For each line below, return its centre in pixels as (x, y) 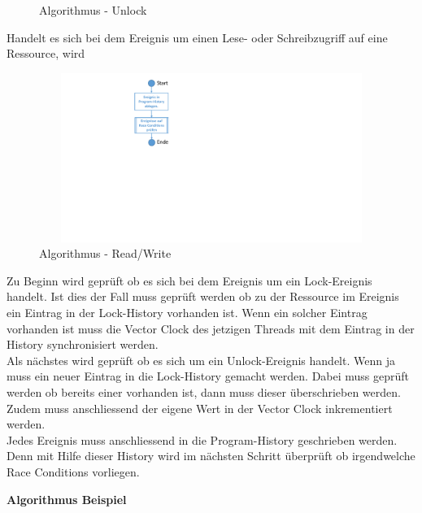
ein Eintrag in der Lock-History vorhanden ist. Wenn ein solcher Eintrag (187, 313)
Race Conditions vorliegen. (73, 471)
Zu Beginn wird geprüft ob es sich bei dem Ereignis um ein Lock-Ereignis (189, 280)
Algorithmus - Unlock (93, 10)
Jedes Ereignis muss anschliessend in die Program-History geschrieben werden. (202, 439)
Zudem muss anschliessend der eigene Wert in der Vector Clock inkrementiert (200, 408)
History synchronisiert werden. (83, 344)
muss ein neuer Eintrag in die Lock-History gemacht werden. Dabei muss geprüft (208, 376)
